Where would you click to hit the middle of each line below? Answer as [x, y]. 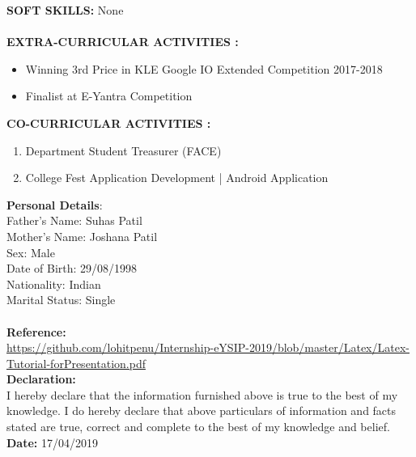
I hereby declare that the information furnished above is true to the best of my [202, 394]
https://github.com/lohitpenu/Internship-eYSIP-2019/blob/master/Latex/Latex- [208, 347]
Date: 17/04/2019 [52, 442]
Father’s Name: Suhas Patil [74, 220]
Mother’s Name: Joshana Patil [82, 236]
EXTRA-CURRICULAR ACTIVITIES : [123, 42]
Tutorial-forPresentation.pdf [76, 363]
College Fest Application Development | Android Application [177, 178]
